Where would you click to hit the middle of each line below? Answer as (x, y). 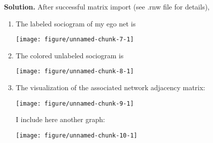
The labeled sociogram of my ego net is (76, 23)
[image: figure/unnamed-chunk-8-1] (75, 71)
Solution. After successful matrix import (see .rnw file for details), (107, 6)
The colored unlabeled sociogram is (70, 55)
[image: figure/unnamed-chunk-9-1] (75, 103)
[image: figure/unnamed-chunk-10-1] (77, 135)
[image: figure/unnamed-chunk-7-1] (75, 40)
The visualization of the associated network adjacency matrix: (110, 87)
